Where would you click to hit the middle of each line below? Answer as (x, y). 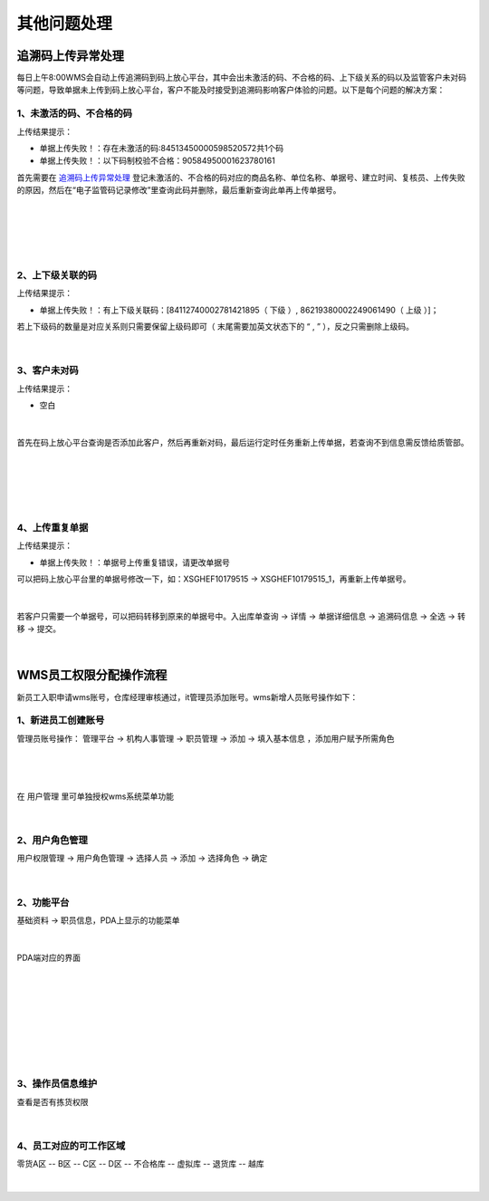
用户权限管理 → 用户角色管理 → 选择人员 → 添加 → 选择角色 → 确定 (142, 858)
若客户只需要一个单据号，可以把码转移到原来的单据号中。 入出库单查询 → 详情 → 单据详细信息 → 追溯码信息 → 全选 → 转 (241, 616)
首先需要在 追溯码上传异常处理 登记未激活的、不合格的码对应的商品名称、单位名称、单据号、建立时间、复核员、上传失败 (241, 178)
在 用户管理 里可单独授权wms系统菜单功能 (95, 796)
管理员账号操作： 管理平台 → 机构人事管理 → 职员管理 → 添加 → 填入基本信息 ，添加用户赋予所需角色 (206, 738)
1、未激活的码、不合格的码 (75, 113)
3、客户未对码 (48, 370)
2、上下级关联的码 (57, 275)
